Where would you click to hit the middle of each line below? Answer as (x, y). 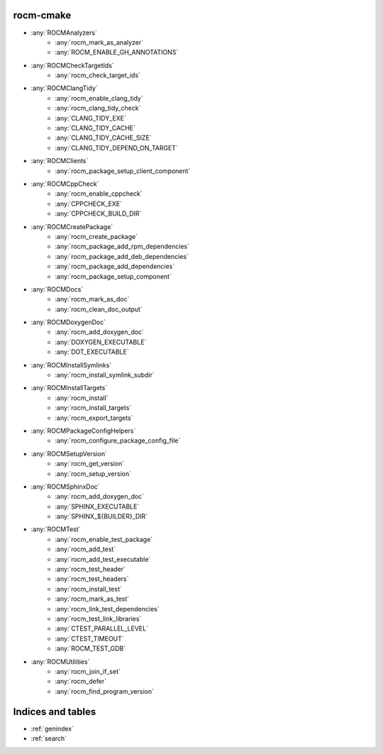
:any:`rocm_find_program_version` (104, 691)
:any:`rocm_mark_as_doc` (92, 299)
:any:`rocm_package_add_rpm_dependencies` (122, 246)
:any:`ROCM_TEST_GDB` (90, 648)
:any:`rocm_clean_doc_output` (99, 309)
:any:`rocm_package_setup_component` (113, 276)
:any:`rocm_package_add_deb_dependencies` (122, 256)
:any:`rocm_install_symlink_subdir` (105, 375)
